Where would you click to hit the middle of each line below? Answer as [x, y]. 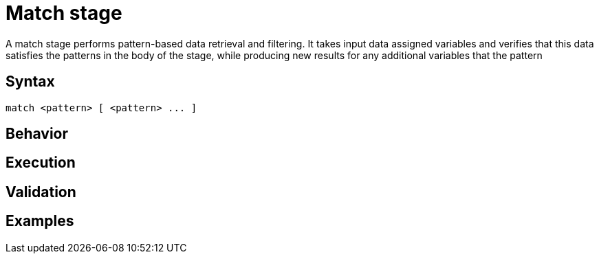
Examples [40, 221]
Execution [41, 163]
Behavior [37, 134]
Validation [41, 192]
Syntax [30, 82]
